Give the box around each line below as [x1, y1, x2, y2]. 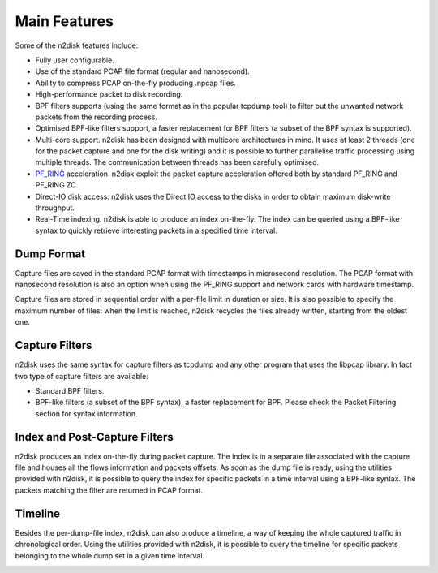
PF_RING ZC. [35, 180, 79, 190]
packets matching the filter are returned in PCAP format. [15, 485, 203, 495]
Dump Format [15, 247, 85, 261]
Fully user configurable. [35, 55, 115, 65]
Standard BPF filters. [35, 386, 105, 395]
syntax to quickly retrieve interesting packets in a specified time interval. [35, 226, 277, 235]
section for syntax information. [35, 408, 138, 418]
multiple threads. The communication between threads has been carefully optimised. [35, 157, 320, 167]
